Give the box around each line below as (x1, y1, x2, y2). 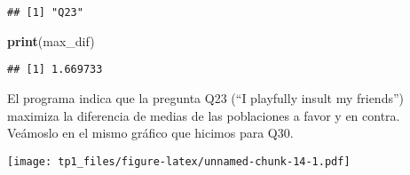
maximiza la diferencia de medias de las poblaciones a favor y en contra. (7, 106, 400, 124)
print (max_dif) (7, 31, 95, 50)
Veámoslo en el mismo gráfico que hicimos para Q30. (7, 123, 294, 142)
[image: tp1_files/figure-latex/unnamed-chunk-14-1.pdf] (7, 155, 351, 168)
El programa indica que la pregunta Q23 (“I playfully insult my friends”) (7, 88, 405, 107)
